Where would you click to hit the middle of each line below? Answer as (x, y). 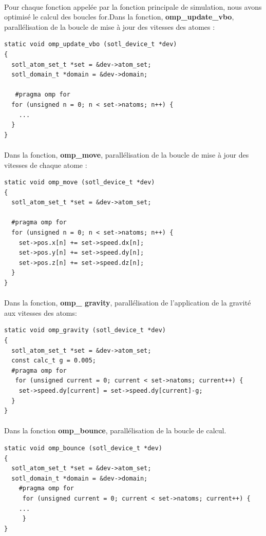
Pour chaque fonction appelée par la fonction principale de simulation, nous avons (133, 6)
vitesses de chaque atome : (46, 165)
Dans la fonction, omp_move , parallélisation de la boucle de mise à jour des (127, 154)
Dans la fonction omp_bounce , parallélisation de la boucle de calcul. (115, 430)
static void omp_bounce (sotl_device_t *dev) (83, 448)
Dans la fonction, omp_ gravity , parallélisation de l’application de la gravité (128, 303)
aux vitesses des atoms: (41, 312)
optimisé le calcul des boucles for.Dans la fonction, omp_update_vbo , (119, 17)
